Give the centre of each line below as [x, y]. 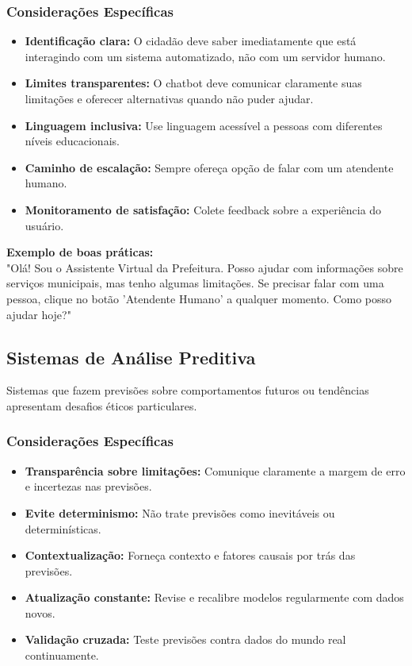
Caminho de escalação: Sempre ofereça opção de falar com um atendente [209, 167]
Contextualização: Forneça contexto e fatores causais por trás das [190, 555]
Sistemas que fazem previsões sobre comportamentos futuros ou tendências [188, 390]
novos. [40, 612]
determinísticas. [63, 528]
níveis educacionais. [72, 141]
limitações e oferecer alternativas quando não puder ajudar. [169, 98]
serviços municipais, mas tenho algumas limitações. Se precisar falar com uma [195, 283]
